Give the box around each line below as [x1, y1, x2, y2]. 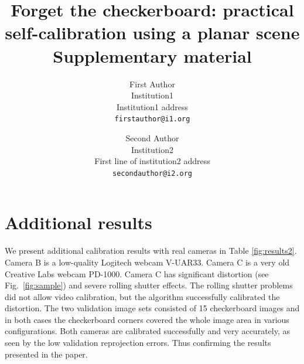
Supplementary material [53, 43, 252, 67]
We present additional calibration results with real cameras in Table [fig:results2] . [5, 244, 297, 257]
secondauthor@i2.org [112, 169, 193, 178]
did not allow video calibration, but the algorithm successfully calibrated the [5, 290, 280, 302]
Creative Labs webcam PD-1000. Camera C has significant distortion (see [5, 267, 269, 280]
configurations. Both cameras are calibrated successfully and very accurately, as [5, 325, 290, 337]
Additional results [5, 210, 152, 234]
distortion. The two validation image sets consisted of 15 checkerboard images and [5, 302, 300, 314]
